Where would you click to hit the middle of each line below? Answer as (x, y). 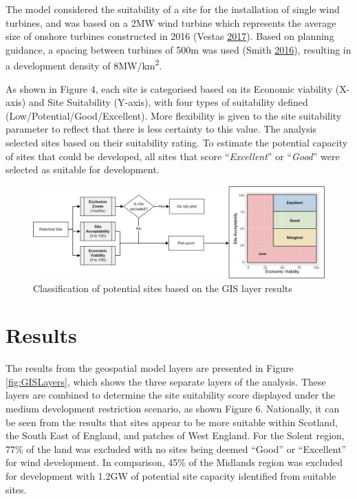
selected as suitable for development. (83, 169)
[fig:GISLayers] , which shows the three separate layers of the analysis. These (166, 381)
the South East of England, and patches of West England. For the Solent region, (175, 435)
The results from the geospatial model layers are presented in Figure (150, 368)
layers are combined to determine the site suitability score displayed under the (171, 395)
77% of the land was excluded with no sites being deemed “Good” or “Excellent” (176, 448)
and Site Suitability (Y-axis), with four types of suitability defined (168, 102)
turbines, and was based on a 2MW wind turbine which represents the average (171, 22)
